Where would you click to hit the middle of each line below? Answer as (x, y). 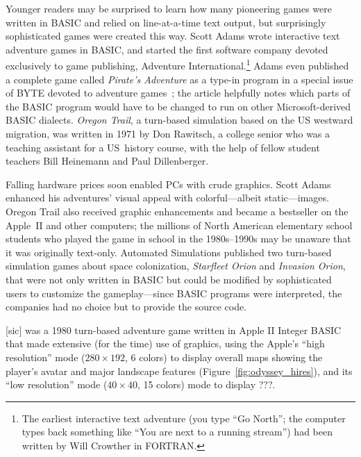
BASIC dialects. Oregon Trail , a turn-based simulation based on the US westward (179, 120)
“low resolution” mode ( (57, 384)
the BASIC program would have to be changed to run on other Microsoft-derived (178, 106)
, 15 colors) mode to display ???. (206, 384)
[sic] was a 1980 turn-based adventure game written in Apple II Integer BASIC (174, 330)
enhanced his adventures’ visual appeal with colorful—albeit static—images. (167, 198)
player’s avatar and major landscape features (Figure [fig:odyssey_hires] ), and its (179, 371)
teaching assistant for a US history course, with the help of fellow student (163, 147)
